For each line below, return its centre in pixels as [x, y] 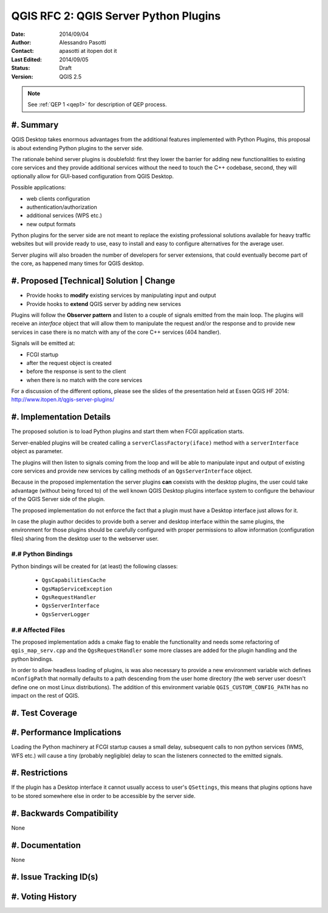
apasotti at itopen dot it [88, 51]
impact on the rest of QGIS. [45, 696]
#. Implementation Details [61, 417]
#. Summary [35, 125]
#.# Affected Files [38, 630]
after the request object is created [69, 363]
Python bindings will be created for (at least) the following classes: [95, 566]
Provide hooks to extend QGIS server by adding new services [104, 304]
